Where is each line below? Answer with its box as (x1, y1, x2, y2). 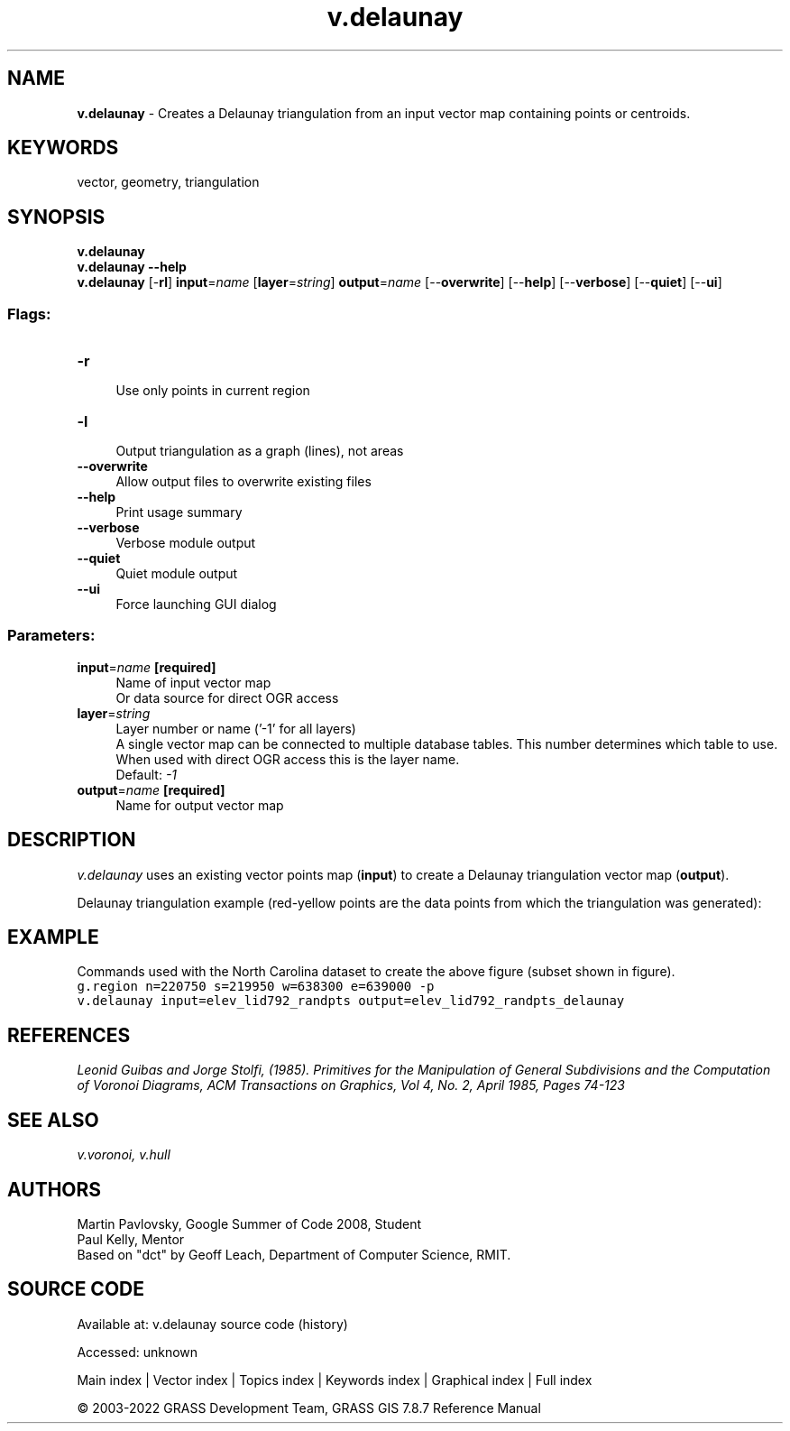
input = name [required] (77, 659, 216, 675)
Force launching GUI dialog (115, 596, 277, 613)
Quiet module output (115, 566, 238, 582)
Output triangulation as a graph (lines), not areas (115, 443, 404, 459)
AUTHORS (7, 1177, 102, 1201)
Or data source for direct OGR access (115, 689, 339, 706)
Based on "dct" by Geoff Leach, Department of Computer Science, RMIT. (77, 1247, 511, 1262)
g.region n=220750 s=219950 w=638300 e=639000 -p (77, 979, 435, 994)
